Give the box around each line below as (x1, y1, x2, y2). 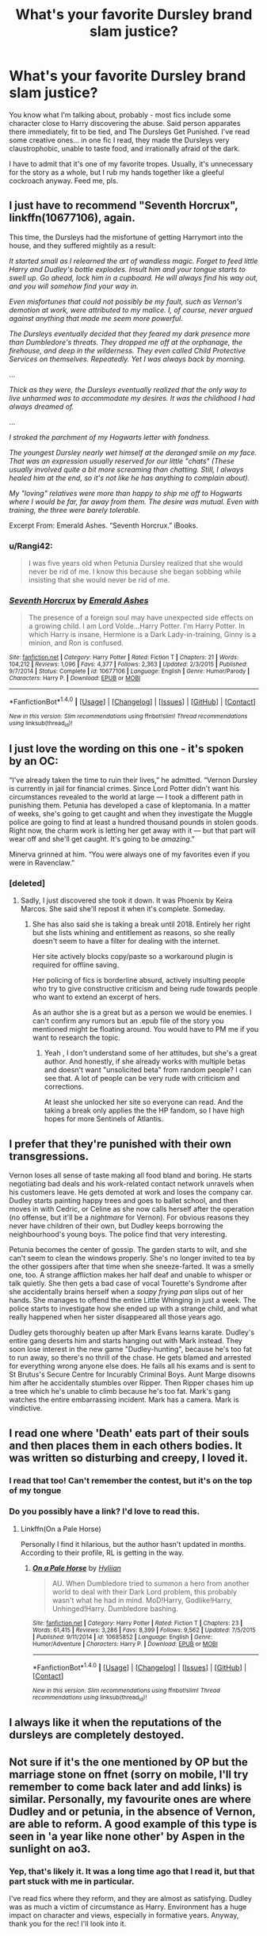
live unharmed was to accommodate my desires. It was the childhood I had (9, 393, 256, 403)
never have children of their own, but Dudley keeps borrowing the (9, 1221, 224, 1231)
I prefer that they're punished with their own (9, 1137, 232, 1151)
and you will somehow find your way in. (9, 281, 139, 291)
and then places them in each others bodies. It (9, 1438, 242, 1452)
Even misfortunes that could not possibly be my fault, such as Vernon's (9, 296, 242, 306)
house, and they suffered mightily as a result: (9, 240, 157, 250)
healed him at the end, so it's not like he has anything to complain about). (9, 473, 250, 483)
